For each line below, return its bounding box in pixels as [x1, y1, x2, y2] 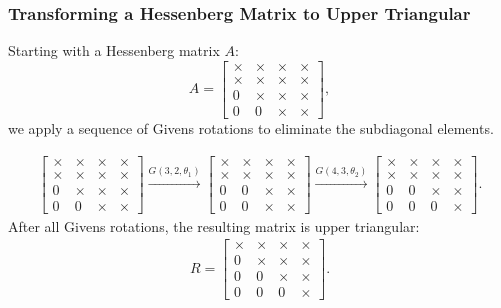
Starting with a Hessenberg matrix [8, 40, 220, 61]
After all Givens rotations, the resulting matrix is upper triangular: [8, 215, 420, 236]
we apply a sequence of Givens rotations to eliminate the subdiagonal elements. [8, 117, 494, 138]
